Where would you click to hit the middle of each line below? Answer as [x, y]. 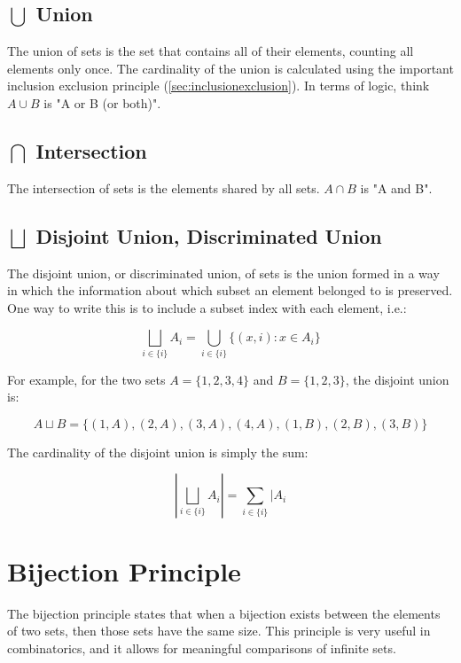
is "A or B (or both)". [102, 102]
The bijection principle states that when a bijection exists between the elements [224, 613]
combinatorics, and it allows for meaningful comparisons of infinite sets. [202, 647]
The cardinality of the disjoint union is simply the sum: [158, 452]
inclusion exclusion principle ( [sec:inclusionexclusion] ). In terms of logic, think [219, 86]
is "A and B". [396, 187]
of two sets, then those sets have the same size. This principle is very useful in [219, 631]
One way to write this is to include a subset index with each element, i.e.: [207, 307]
